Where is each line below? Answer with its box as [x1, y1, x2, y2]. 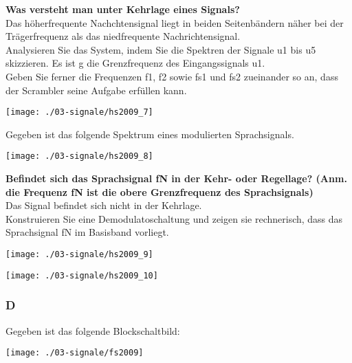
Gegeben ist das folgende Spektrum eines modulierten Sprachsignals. [5, 126, 294, 141]
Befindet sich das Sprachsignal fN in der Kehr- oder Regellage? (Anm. [5, 171, 347, 186]
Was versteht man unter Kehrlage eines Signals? [5, 2, 240, 16]
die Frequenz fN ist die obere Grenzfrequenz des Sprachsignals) [5, 184, 313, 199]
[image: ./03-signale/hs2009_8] [5, 151, 153, 162]
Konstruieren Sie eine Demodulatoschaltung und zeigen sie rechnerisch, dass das [5, 211, 343, 225]
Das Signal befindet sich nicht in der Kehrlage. [5, 198, 202, 212]
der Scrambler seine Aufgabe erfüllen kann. [5, 82, 187, 97]
